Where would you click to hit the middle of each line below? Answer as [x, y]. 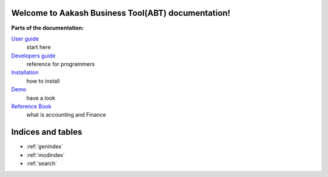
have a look [41, 98]
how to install [43, 81]
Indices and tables [47, 132]
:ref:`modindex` [46, 155]
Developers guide [33, 56]
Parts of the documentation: [48, 28]
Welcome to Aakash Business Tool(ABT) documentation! [121, 13]
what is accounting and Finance [66, 115]
